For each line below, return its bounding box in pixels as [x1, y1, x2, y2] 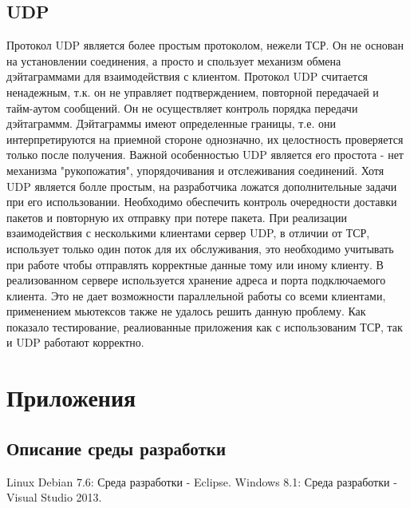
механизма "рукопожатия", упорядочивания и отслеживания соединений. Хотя [6, 161, 384, 178]
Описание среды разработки [6, 435, 227, 460]
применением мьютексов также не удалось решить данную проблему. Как [6, 303, 366, 319]
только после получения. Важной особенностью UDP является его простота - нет [6, 146, 404, 163]
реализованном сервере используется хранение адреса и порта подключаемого [6, 272, 386, 288]
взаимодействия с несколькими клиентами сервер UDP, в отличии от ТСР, [6, 224, 370, 241]
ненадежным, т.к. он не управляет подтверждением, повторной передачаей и [6, 83, 379, 100]
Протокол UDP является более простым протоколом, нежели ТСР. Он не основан [6, 37, 404, 54]
